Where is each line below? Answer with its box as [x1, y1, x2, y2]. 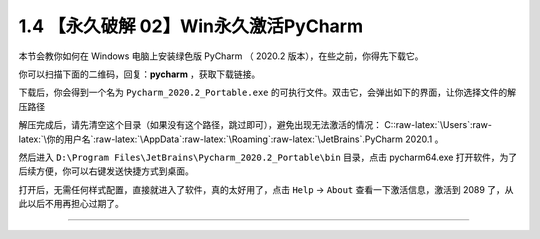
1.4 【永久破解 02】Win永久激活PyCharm [18, 15, 364, 37]
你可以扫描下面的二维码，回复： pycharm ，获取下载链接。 [18, 68, 261, 80]
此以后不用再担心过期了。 [18, 198, 124, 210]
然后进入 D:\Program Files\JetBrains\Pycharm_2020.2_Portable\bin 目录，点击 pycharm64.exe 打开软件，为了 [18, 151, 518, 163]
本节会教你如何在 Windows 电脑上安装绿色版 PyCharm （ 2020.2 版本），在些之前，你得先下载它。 [18, 50, 424, 62]
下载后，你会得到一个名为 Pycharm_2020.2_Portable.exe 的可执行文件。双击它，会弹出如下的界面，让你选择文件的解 [18, 86, 517, 99]
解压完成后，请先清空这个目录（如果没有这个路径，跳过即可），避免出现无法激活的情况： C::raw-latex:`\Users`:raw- [18, 119, 492, 131]
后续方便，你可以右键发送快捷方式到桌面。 [18, 165, 194, 177]
